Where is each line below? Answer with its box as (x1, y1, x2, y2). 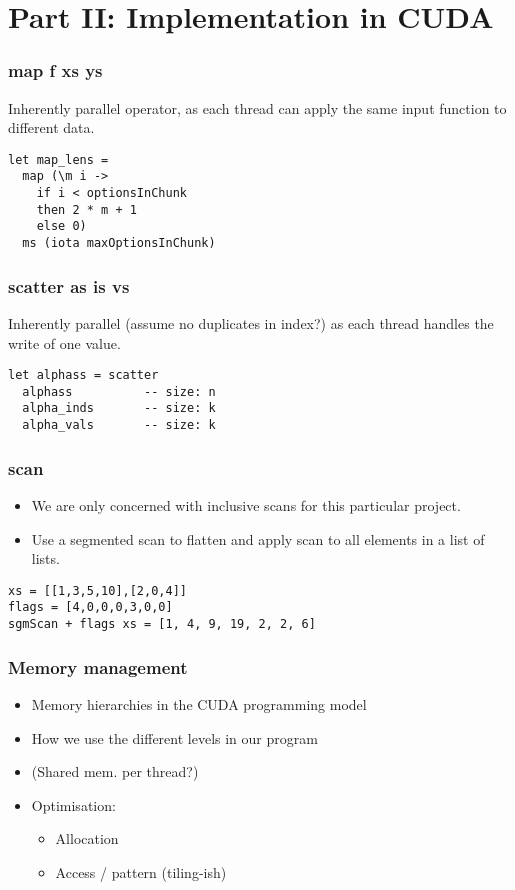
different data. (8, 117, 95, 138)
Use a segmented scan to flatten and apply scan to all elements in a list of (31, 528, 485, 549)
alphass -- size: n (22, 384, 216, 399)
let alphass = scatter (8, 368, 159, 383)
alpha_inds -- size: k (22, 401, 216, 416)
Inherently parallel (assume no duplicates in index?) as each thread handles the (8, 312, 494, 333)
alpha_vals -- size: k (22, 418, 216, 433)
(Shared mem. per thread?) (31, 761, 199, 782)
